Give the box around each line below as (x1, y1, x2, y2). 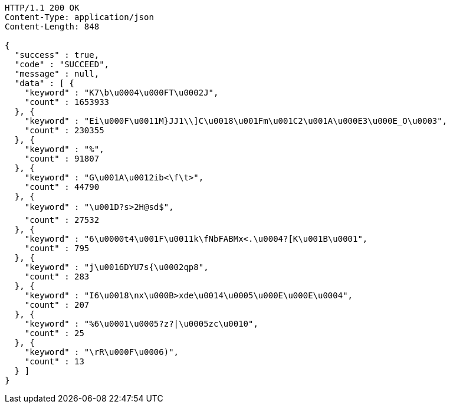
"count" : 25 (24, 328, 84, 338)
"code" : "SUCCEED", (14, 60, 110, 69)
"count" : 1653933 (24, 97, 110, 107)
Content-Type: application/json (5, 12, 154, 22)
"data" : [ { (14, 78, 75, 88)
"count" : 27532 (24, 215, 100, 225)
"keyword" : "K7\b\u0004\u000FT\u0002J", (24, 88, 219, 97)
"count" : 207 (24, 300, 90, 310)
